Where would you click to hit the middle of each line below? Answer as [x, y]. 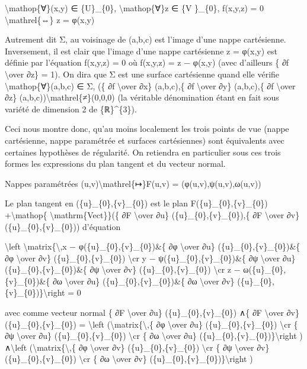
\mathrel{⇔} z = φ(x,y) [50, 19]
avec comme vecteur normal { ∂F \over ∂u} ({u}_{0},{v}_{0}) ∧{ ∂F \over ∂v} [152, 313]
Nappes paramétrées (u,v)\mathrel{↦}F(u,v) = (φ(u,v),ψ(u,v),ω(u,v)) [133, 183]
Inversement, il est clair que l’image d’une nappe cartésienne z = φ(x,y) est [141, 51]
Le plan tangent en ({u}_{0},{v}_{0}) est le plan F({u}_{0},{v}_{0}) [136, 203]
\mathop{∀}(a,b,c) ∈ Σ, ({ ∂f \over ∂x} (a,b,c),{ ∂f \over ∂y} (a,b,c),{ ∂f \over [150, 85]
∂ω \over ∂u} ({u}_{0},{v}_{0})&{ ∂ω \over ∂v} [143, 281]
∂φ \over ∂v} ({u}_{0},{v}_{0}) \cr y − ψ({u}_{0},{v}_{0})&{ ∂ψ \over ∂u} [150, 258]
